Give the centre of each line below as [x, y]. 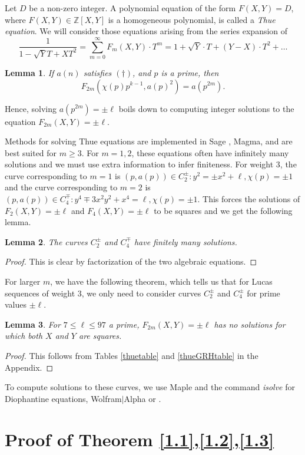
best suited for [31, 152]
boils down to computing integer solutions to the [206, 108]
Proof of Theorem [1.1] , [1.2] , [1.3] [140, 439]
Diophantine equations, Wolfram [63, 398]
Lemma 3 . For [33, 324]
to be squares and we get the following [223, 210]
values [16, 304]
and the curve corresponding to [61, 187]
